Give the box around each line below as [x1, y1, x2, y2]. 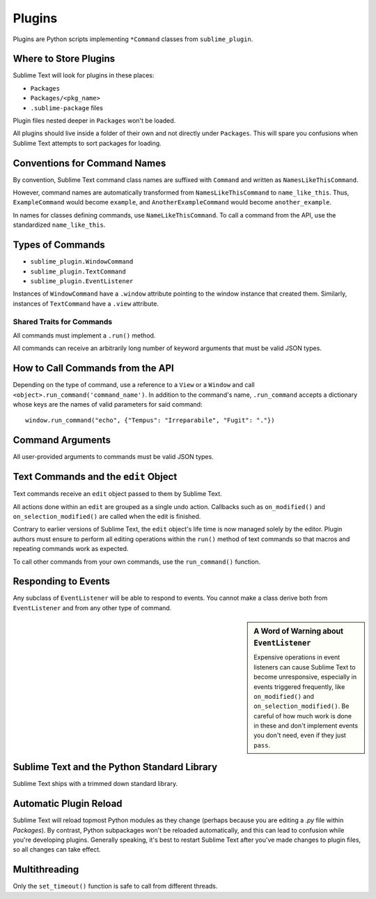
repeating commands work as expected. [13, 545, 129, 553]
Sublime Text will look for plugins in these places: [13, 71, 155, 80]
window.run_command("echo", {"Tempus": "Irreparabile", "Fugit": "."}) [25, 416, 275, 425]
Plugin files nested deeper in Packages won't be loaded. [13, 116, 176, 125]
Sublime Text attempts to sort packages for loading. [13, 139, 162, 147]
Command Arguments [13, 435, 111, 446]
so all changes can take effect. [13, 845, 101, 854]
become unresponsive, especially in [253, 673, 357, 681]
